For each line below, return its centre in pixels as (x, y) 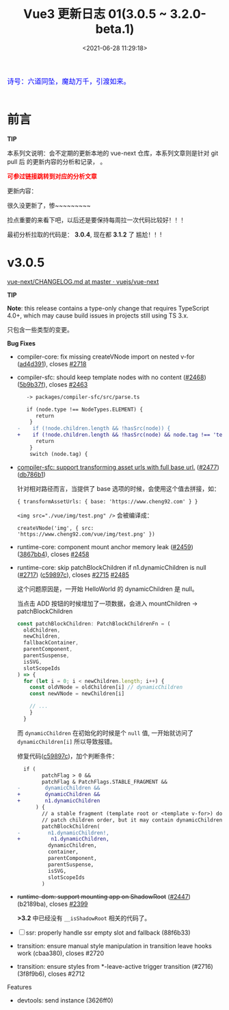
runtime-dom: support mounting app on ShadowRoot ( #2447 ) (104, 897)
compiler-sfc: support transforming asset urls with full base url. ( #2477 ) (118, 467)
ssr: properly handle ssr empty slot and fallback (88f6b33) (108, 933)
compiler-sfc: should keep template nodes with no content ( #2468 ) (111, 377)
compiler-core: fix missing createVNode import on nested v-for (106, 357)
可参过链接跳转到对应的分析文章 (52, 176)
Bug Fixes (22, 343)
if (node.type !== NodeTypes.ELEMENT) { (85, 409)
